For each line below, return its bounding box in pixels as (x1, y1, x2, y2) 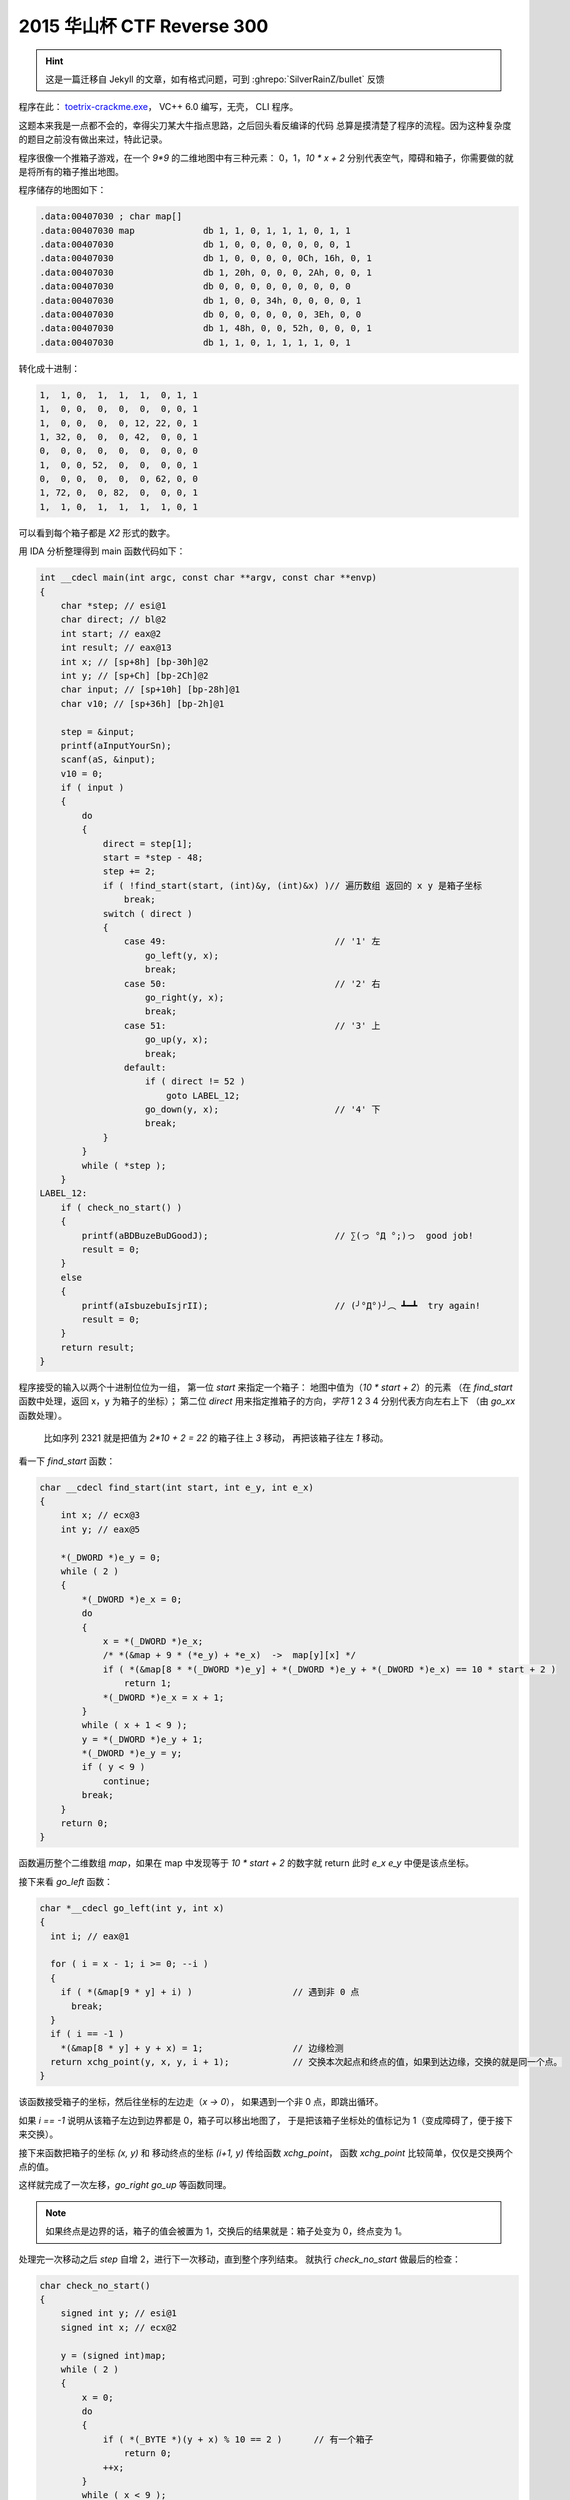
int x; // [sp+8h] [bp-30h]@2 (60, 656, 209, 667)
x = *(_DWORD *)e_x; (102, 1635, 204, 1647)
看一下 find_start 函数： (18, 1455, 116, 1467)
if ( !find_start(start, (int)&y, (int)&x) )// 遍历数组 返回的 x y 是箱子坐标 (102, 880, 483, 891)
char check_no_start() (39, 2280, 151, 2291)
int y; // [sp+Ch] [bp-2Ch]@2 (60, 670, 209, 681)
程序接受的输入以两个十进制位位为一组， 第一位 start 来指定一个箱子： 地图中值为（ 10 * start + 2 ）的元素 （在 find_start (18, 1381, 514, 1394)
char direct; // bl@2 (60, 614, 167, 625)
